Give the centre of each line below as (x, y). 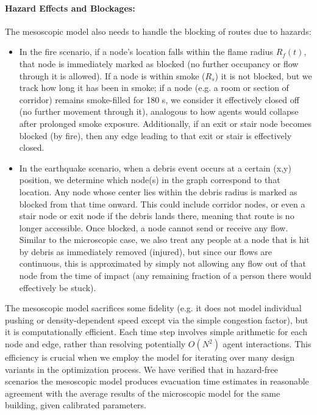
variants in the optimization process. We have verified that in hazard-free (142, 369)
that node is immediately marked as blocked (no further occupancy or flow (159, 63)
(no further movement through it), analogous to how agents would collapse (159, 111)
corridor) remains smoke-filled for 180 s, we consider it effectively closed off (159, 99)
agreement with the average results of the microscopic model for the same (143, 393)
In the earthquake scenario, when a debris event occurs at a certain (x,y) (155, 168)
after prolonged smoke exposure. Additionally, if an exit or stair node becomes (166, 123)
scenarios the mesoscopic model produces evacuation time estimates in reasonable (157, 381)
